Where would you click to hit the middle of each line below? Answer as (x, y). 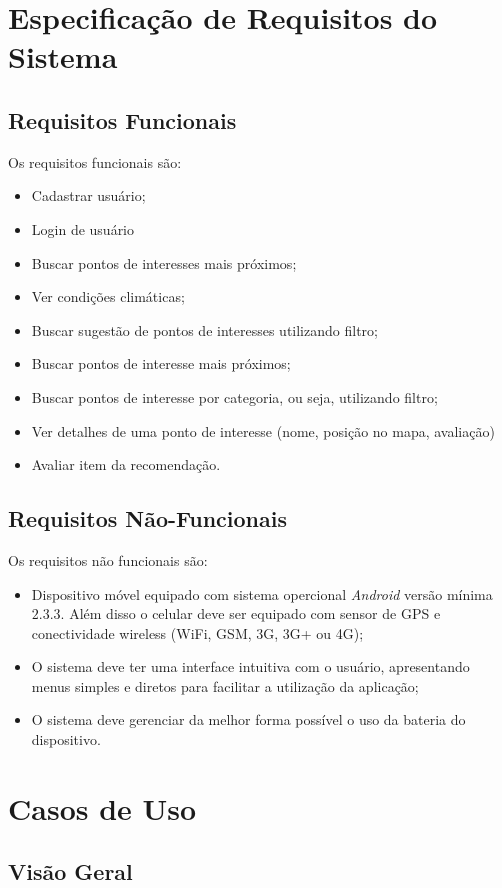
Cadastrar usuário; (88, 195)
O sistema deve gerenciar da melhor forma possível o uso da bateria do (248, 719)
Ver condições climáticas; (108, 296)
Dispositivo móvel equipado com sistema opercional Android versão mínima (262, 593)
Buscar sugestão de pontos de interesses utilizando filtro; (204, 329)
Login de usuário (83, 228)
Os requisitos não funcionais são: (108, 559)
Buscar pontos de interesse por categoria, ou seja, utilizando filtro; (234, 396)
